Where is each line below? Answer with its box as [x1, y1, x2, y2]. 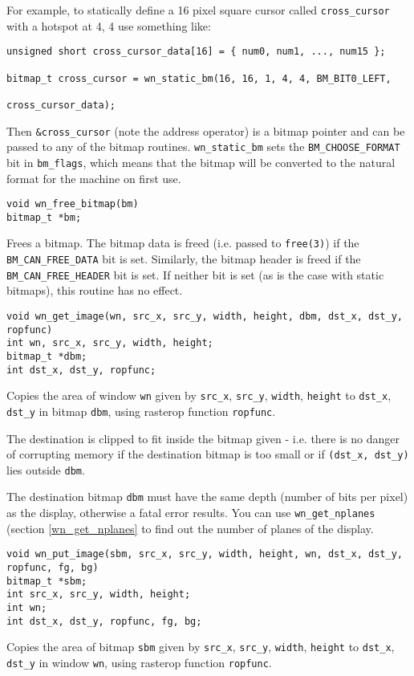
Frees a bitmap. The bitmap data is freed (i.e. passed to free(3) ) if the [6, 234, 359, 251]
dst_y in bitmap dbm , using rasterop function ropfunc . [6, 402, 276, 419]
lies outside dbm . [6, 461, 85, 478]
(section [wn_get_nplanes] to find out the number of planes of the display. [6, 519, 374, 536]
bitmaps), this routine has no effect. [6, 282, 183, 299]
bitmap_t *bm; [6, 211, 82, 223]
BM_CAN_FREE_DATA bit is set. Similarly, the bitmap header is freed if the [6, 250, 361, 267]
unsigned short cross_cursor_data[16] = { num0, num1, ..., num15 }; [6, 46, 386, 58]
